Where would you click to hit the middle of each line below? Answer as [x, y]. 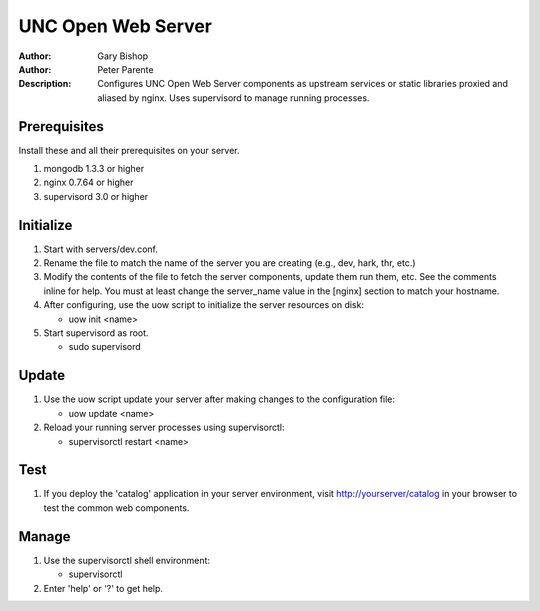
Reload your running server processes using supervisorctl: [164, 427]
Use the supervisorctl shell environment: [126, 560]
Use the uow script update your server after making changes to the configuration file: [219, 399]
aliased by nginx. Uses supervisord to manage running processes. [233, 97]
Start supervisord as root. [96, 333]
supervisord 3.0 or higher [96, 196]
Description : [45, 84]
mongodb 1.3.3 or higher [94, 169]
